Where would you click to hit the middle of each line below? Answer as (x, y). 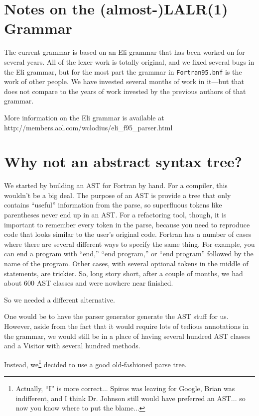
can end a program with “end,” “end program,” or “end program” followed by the (129, 254)
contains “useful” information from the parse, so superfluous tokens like (113, 205)
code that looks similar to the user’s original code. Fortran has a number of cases (128, 234)
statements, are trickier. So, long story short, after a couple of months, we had (124, 273)
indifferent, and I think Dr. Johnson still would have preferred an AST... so (130, 398)
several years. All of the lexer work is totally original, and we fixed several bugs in (129, 61)
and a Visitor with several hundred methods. (72, 346)
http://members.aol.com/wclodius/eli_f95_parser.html (88, 127)
